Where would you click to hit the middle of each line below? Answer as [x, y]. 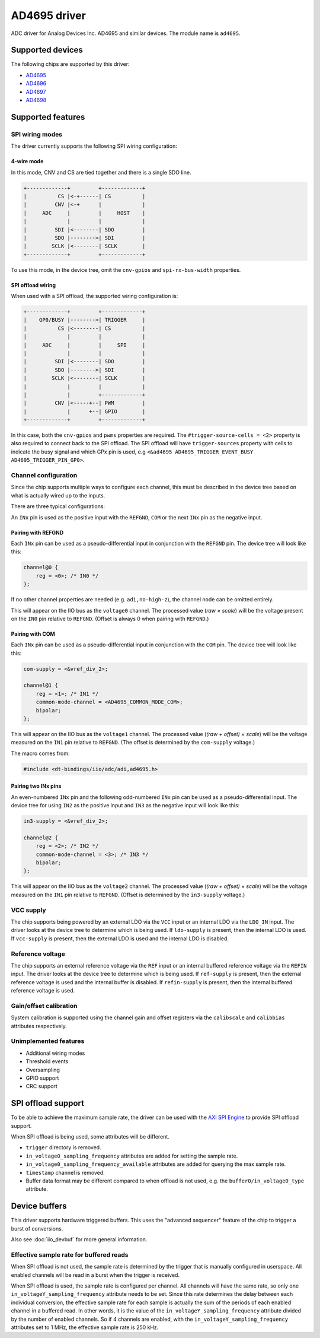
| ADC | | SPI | [84, 345]
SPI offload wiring [33, 285]
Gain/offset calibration [44, 1006]
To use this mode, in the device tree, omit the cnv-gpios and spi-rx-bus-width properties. [126, 269]
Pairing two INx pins [36, 786]
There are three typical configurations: [58, 506]
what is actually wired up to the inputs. [58, 495]
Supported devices [47, 50]
